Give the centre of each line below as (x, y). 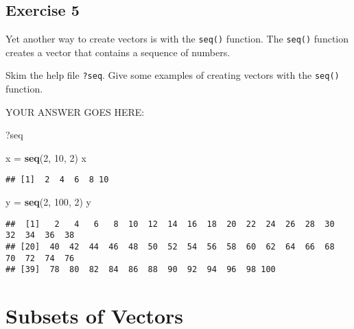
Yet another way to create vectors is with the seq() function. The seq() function (177, 39)
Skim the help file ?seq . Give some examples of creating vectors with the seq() (173, 75)
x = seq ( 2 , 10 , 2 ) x (46, 157)
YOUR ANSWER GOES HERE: (75, 111)
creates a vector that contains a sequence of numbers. (118, 52)
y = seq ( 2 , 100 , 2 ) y (48, 202)
